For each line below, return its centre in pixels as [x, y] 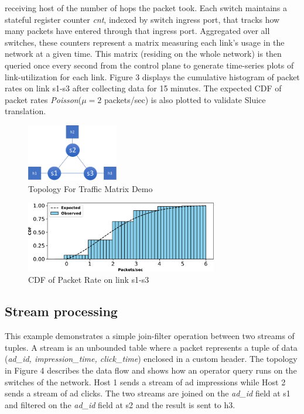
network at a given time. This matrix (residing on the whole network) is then [143, 54]
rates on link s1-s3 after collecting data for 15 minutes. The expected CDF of [143, 88]
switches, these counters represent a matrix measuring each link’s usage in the [145, 42]
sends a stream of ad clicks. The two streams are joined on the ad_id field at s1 [148, 393]
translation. [25, 111]
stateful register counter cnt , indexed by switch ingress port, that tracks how [142, 19]
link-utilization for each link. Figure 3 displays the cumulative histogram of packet [152, 76]
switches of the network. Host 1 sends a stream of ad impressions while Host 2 [145, 382]
